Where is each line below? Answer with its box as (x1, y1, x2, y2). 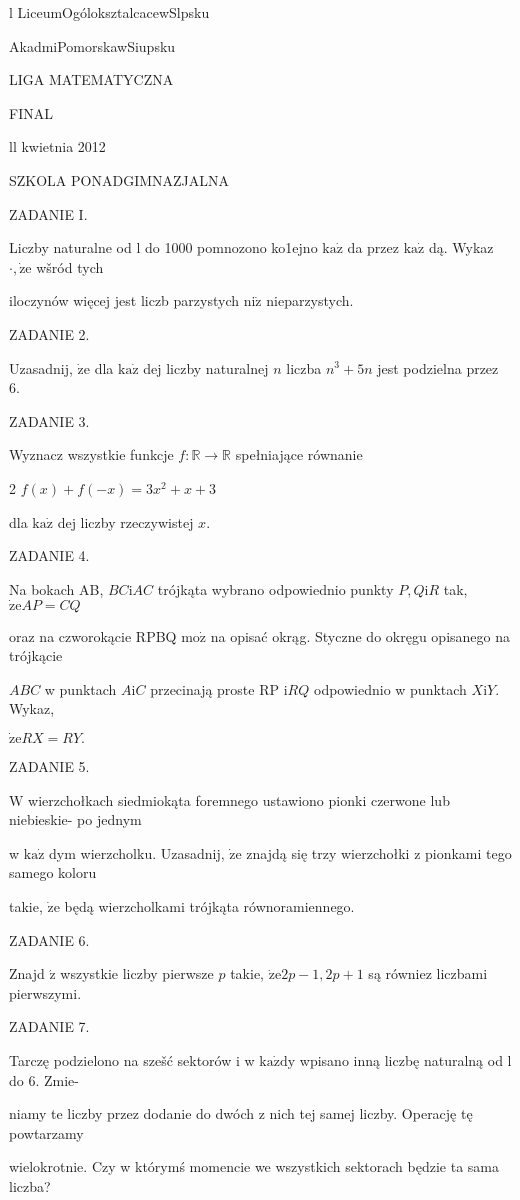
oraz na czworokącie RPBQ (9, 625, 177, 646)
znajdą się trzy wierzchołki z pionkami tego (246, 842, 512, 863)
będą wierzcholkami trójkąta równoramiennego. (64, 896, 355, 917)
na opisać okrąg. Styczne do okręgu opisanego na (210, 625, 510, 646)
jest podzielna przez (377, 357, 499, 378)
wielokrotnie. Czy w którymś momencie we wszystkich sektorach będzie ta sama (9, 1156, 500, 1177)
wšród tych (36, 256, 104, 277)
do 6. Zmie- (9, 1069, 79, 1090)
